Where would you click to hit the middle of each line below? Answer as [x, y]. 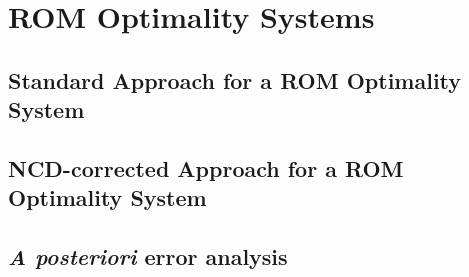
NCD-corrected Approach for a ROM [206, 167]
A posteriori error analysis [148, 256]
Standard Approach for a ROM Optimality [235, 79]
